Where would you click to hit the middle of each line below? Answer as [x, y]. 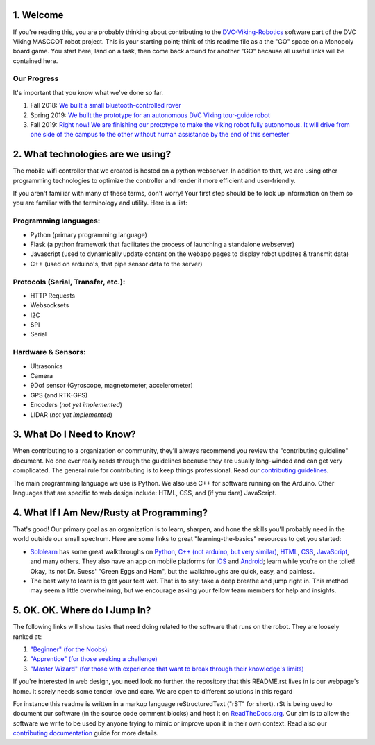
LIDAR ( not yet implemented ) [71, 414]
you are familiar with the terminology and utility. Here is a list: [100, 203]
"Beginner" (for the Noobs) [69, 649]
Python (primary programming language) [89, 234]
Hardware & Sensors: [49, 352]
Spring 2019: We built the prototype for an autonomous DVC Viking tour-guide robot [150, 115]
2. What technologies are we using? [92, 154]
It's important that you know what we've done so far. [88, 92]
